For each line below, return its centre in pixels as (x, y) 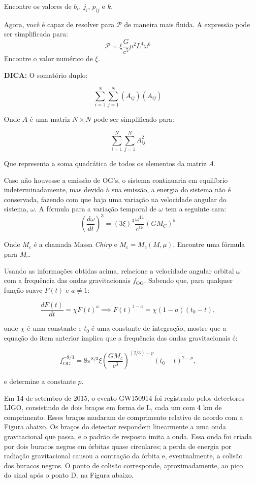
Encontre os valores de (38, 6)
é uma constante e (54, 328)
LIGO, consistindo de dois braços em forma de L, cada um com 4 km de (113, 407)
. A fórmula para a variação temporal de (96, 209)
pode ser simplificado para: (134, 119)
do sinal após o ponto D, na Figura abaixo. (69, 475)
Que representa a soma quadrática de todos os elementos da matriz (105, 163)
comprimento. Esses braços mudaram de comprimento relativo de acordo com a (124, 417)
